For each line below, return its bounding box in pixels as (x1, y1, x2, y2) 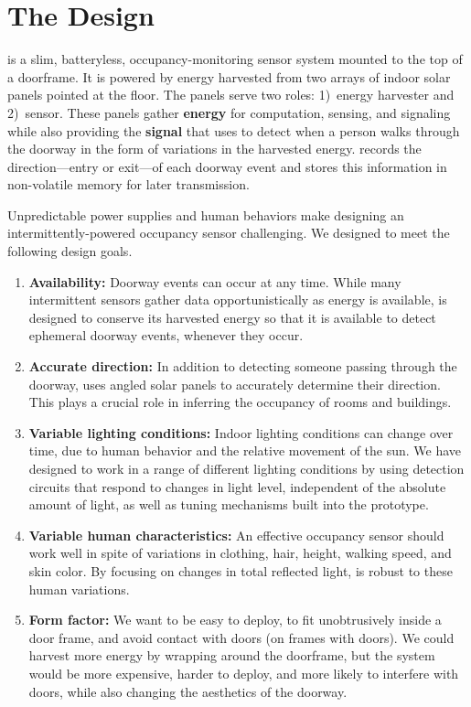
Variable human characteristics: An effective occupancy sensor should (28, 525, 444, 544)
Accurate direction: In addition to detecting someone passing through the (28, 357, 457, 376)
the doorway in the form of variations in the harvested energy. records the (7, 139, 422, 158)
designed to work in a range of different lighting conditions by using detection (28, 459, 465, 477)
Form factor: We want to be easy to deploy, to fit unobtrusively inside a (28, 610, 442, 629)
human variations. (28, 579, 130, 598)
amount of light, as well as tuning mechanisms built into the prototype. (28, 495, 429, 514)
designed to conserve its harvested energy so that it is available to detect (28, 307, 436, 327)
